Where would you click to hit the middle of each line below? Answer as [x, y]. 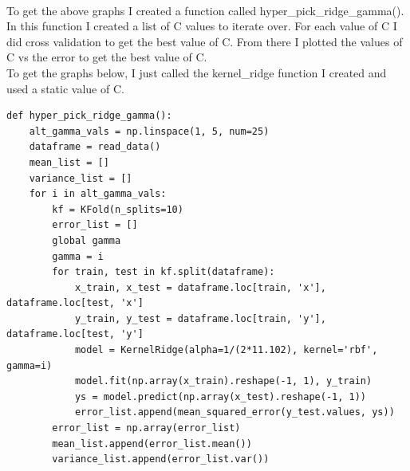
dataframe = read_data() [95, 147]
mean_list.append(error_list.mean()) [152, 444]
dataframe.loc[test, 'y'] [75, 334]
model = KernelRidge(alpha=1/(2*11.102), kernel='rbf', [226, 350]
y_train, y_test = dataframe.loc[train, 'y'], [200, 318]
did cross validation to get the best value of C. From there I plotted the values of [205, 41]
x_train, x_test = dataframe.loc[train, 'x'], [200, 287]
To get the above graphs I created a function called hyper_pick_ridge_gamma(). [205, 10]
